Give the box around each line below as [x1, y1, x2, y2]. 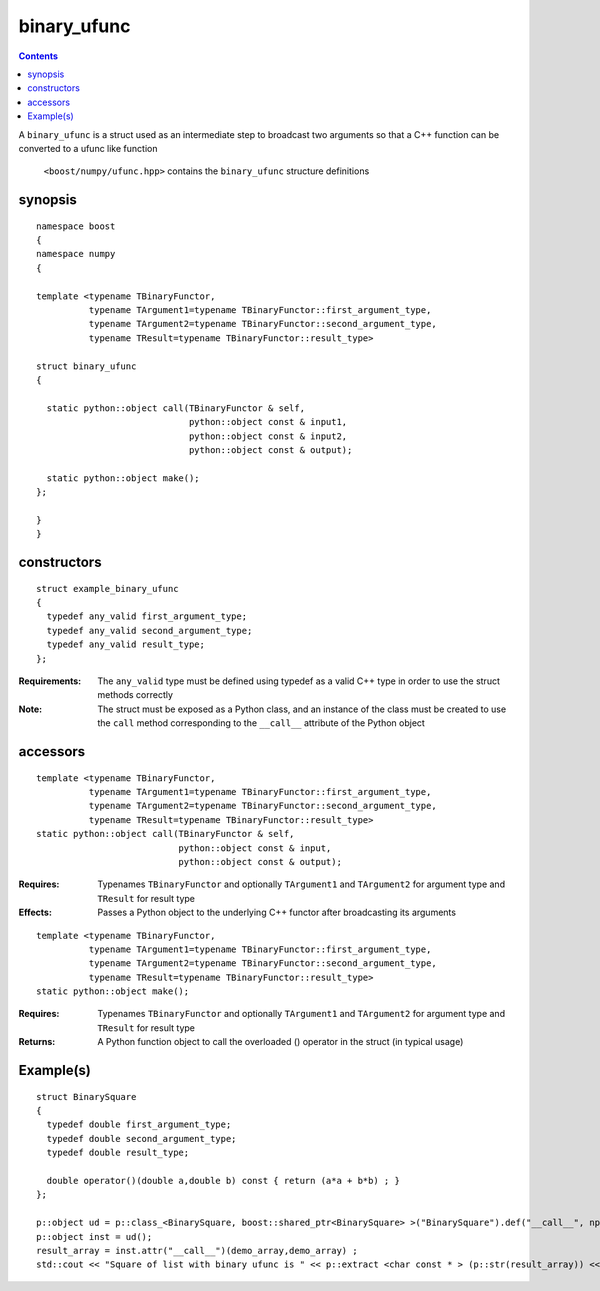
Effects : [18, 906, 52, 919]
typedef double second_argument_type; [46, 1133, 237, 1144]
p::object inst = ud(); [36, 1231, 153, 1242]
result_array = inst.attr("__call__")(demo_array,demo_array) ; [36, 1245, 359, 1256]
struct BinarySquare [36, 1091, 137, 1102]
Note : [18, 703, 43, 715]
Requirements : [18, 675, 82, 687]
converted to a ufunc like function [18, 142, 158, 154]
